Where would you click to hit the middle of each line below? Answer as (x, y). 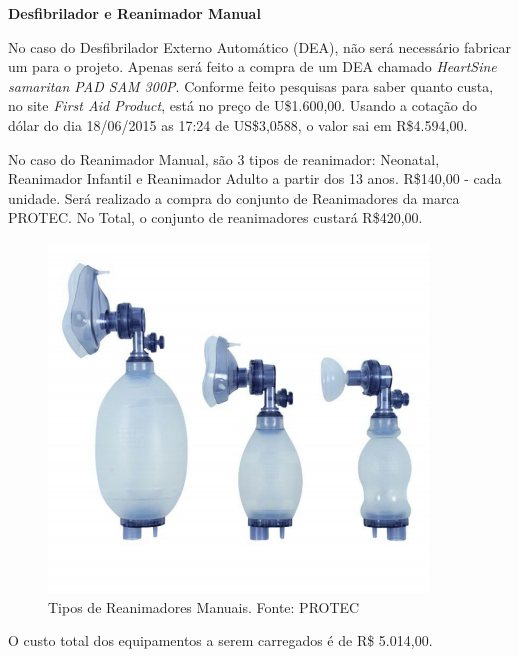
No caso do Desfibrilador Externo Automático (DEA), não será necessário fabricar (260, 46)
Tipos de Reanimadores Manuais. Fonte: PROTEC (204, 606)
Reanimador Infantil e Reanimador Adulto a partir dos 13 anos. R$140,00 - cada (255, 178)
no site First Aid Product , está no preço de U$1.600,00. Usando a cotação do (243, 105)
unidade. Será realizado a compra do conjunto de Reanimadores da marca (234, 197)
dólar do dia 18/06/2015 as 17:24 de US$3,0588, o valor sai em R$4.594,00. (238, 124)
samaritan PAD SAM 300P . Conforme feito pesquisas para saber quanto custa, (251, 85)
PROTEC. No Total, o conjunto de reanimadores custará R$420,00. (215, 217)
